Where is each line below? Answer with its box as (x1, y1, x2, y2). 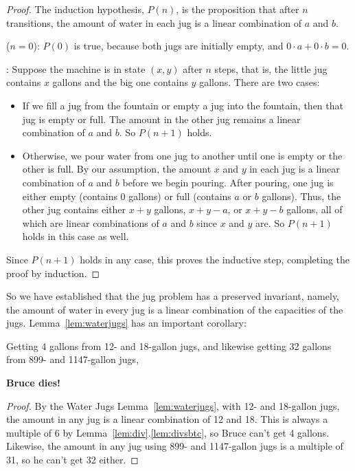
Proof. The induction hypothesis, (6, 2, 144, 16)
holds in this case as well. (22, 229, 129, 243)
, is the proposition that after (176, 2, 299, 16)
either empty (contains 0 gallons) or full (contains (22, 188, 231, 203)
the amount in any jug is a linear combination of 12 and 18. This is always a (6, 412, 328, 426)
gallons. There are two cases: (199, 75, 320, 89)
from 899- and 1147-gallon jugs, (6, 352, 139, 366)
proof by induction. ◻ (6, 265, 100, 280)
